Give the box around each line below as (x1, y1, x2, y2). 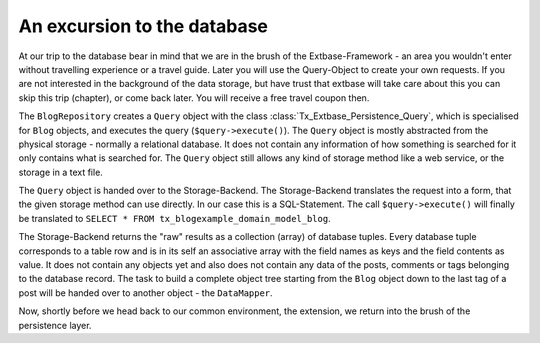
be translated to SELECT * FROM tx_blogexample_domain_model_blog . (18, 212, 331, 224)
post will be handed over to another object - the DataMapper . (18, 286, 274, 299)
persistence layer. (18, 319, 92, 331)
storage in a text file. (18, 166, 104, 178)
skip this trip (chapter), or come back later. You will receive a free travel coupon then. (18, 91, 370, 104)
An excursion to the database (18, 15, 269, 37)
